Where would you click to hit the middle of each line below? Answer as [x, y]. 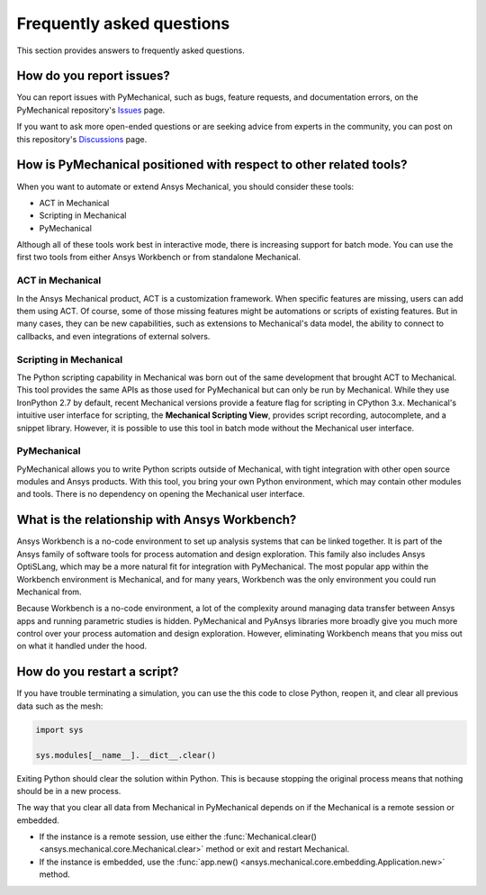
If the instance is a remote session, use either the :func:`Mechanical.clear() [178, 836]
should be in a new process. [69, 791]
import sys [59, 730]
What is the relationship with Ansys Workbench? [157, 520]
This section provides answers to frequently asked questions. [130, 50]
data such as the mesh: [60, 706]
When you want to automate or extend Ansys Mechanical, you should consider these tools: [185, 186]
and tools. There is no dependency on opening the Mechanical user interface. [161, 494]
